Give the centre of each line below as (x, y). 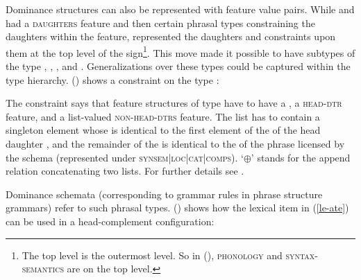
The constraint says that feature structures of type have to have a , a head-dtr (174, 103)
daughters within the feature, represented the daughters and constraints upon (171, 36)
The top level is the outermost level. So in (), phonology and (152, 255)
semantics (43, 269)
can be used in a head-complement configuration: (110, 221)
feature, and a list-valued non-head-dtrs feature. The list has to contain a (163, 116)
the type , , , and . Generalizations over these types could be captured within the (178, 66)
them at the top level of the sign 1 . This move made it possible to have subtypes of (180, 51)
